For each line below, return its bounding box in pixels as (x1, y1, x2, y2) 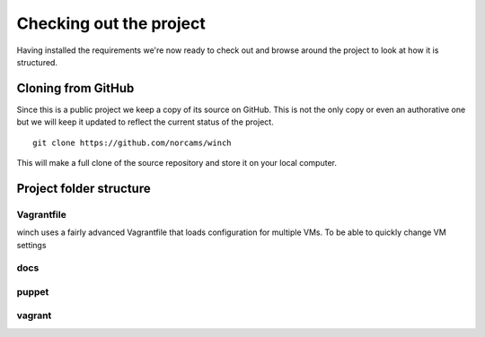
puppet (16, 285, 49, 298)
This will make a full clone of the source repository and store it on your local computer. (16, 158, 337, 168)
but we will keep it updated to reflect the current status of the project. (16, 117, 274, 127)
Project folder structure (16, 180, 152, 196)
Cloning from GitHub (16, 81, 135, 96)
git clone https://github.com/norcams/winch (32, 137, 233, 148)
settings (16, 239, 47, 250)
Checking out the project (16, 13, 206, 33)
